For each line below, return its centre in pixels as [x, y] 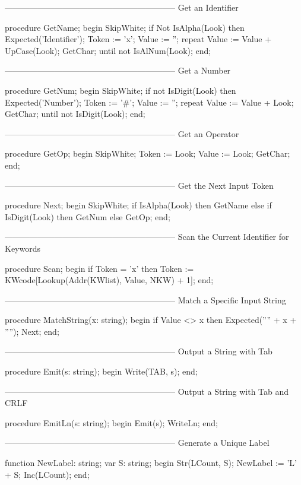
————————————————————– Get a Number [118, 70]
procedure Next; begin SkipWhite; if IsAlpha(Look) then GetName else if [138, 205]
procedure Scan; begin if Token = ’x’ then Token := [99, 268]
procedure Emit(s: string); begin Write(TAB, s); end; [101, 371]
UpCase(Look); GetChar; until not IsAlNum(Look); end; [108, 50]
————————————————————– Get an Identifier [122, 7]
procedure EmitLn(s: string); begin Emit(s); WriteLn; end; [112, 422]
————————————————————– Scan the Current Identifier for [147, 237]
